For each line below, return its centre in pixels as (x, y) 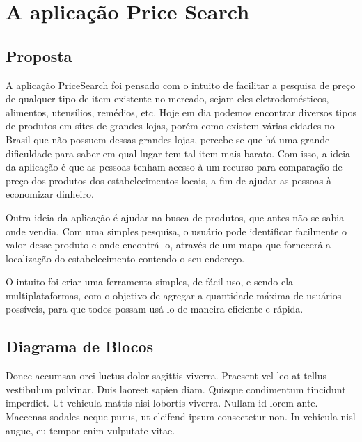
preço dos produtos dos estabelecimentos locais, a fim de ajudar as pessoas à (168, 180)
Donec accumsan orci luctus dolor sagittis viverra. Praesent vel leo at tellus (166, 376)
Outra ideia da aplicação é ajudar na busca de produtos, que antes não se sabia (175, 217)
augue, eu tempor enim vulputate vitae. (90, 430)
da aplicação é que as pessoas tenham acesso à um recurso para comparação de (174, 167)
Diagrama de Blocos (80, 346)
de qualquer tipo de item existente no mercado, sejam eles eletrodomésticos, (167, 98)
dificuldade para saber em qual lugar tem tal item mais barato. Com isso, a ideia (178, 153)
